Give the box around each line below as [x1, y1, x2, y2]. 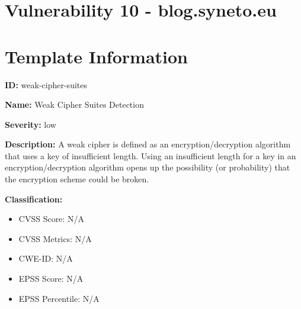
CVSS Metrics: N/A [18, 232, 92, 244]
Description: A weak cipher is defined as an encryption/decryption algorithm [5, 138, 291, 150]
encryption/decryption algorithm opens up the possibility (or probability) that [5, 161, 290, 173]
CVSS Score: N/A [18, 213, 84, 225]
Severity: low [5, 118, 56, 130]
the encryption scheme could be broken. [5, 173, 149, 185]
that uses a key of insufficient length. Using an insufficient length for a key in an [5, 149, 296, 162]
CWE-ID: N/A [18, 252, 73, 265]
